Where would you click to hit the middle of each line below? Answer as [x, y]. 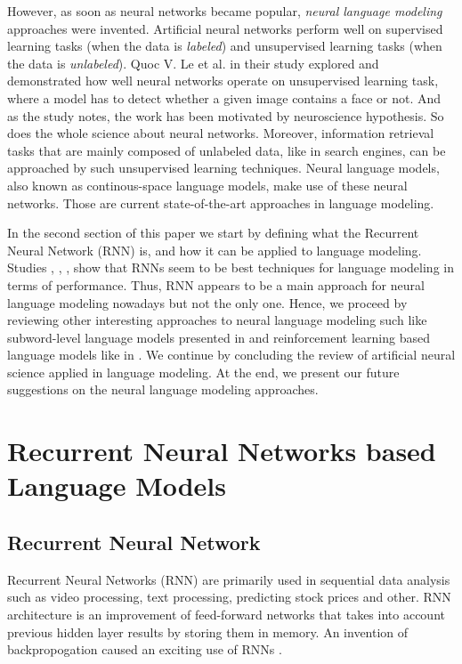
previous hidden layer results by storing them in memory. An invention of [208, 632]
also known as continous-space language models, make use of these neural [207, 185]
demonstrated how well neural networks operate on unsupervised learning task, [223, 81]
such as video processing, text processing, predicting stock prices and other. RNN [229, 597]
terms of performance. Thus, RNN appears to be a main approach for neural [216, 284]
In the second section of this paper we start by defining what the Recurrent [213, 233]
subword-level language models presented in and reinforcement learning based [219, 337]
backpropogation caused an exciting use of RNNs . [145, 649]
